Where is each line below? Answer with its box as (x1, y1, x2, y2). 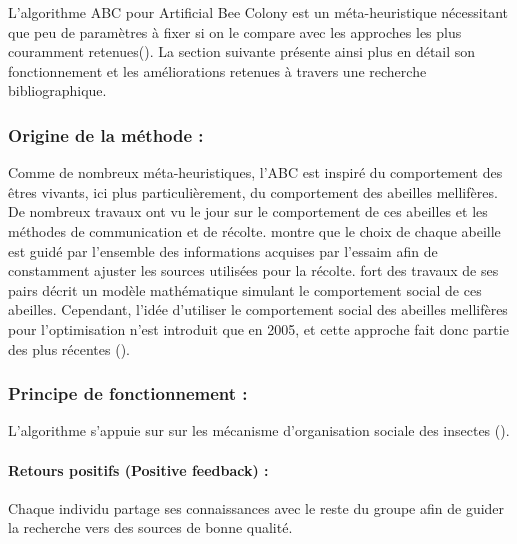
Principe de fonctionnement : (8, 381, 248, 406)
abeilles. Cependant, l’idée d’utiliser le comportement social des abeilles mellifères (8, 299, 508, 320)
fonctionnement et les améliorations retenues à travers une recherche (8, 60, 427, 81)
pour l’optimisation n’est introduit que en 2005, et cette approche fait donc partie (8, 318, 509, 339)
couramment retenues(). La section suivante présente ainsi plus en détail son (8, 41, 476, 62)
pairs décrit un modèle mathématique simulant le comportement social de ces (8, 279, 482, 300)
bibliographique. (8, 80, 107, 101)
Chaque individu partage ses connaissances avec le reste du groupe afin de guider (8, 497, 505, 518)
